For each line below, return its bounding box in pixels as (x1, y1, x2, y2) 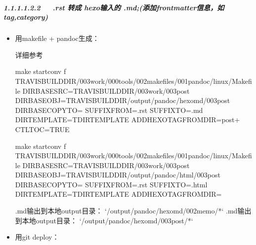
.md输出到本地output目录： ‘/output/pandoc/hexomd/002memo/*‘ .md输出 (15, 206, 252, 216)
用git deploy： (15, 232, 59, 242)
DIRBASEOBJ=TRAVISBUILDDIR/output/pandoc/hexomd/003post (15, 95, 230, 105)
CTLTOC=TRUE (15, 124, 70, 134)
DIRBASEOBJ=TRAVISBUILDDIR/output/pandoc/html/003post (15, 170, 220, 180)
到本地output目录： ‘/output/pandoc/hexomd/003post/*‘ (15, 215, 193, 225)
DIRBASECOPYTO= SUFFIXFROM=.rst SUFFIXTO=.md (15, 105, 203, 115)
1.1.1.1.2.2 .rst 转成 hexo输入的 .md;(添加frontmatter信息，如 (3, 2, 224, 12)
